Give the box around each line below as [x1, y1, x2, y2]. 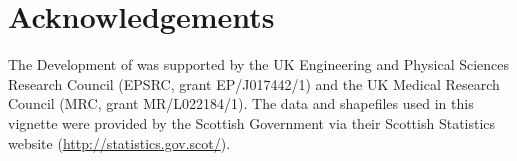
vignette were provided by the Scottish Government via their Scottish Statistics [8, 112, 496, 133]
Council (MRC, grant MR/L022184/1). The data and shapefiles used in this [8, 93, 474, 114]
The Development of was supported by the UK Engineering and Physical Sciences [8, 54, 510, 75]
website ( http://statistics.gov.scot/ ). [8, 132, 231, 153]
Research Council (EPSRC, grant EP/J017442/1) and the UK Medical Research [8, 73, 500, 94]
